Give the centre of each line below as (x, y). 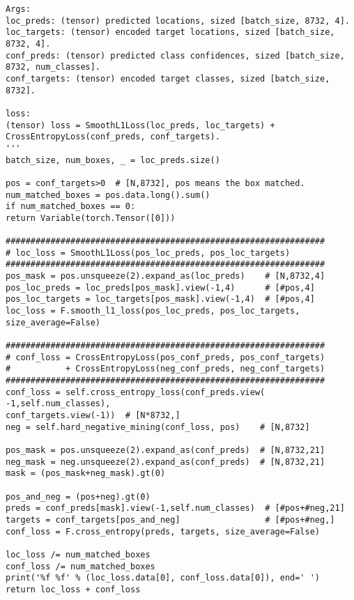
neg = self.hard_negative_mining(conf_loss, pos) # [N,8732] (158, 427)
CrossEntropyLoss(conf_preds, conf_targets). (113, 137)
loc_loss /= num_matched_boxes (78, 554)
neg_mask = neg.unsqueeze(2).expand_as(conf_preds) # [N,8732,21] (166, 462)
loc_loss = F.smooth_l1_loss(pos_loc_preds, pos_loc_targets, (153, 311)
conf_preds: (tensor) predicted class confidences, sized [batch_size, (175, 55)
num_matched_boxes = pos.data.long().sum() (108, 195)
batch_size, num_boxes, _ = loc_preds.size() (113, 160)
